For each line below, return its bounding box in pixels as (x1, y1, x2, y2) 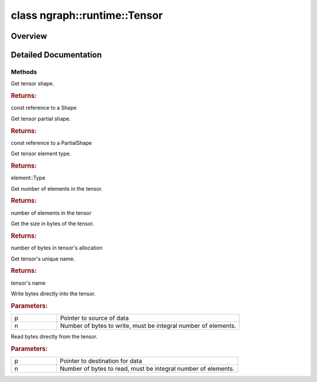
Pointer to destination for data (59, 357, 142, 365)
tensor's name (11, 279, 46, 286)
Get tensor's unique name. (11, 255, 76, 262)
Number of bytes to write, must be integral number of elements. (60, 322, 237, 330)
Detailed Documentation (11, 50, 102, 60)
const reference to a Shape (11, 104, 77, 111)
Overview (11, 31, 48, 41)
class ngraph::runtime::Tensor (11, 9, 163, 22)
